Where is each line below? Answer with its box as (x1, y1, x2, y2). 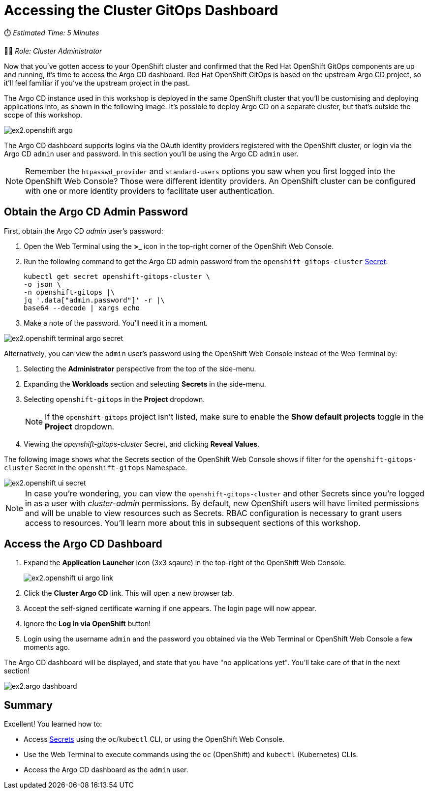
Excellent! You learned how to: (4, 720, 102, 729)
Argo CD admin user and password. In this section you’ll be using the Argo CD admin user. (4, 149, 299, 158)
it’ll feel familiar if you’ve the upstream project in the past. (4, 78, 190, 87)
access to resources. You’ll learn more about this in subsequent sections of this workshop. (25, 518, 361, 528)
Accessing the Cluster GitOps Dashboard (4, 2, 278, 19)
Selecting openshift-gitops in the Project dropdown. (24, 395, 205, 403)
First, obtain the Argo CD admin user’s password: (4, 226, 163, 235)
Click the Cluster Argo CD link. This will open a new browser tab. (24, 589, 234, 598)
